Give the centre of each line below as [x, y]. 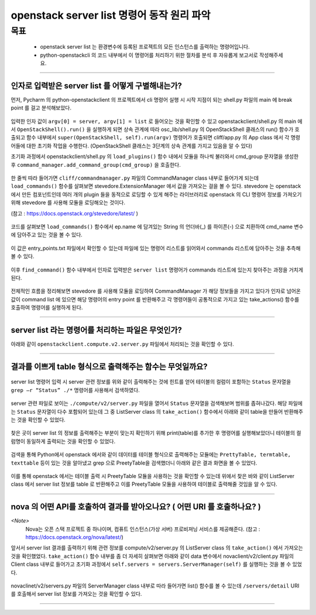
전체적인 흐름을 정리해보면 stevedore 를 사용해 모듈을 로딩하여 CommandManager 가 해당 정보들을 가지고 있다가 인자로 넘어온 [156, 291]
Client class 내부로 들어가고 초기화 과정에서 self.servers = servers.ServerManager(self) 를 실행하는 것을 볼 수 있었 [157, 564]
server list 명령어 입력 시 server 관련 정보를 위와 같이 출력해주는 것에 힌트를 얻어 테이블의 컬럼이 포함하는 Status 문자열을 [151, 382]
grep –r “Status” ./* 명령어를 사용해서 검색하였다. [75, 390]
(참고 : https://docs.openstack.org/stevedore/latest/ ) [75, 213]
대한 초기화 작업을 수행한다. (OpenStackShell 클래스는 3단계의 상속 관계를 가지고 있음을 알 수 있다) [140, 146]
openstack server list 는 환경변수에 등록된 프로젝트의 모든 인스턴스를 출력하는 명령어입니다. [145, 47]
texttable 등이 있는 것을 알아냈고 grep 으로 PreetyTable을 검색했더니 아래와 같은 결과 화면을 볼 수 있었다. [134, 463]
